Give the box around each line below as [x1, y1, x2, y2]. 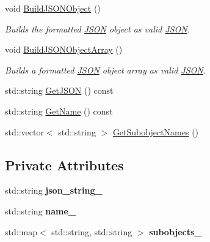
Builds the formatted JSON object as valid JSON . [5, 22, 190, 35]
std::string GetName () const [5, 104, 113, 117]
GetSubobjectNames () [112, 125, 199, 138]
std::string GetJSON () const [5, 84, 114, 97]
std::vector [5, 125, 44, 138]
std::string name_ [5, 204, 76, 217]
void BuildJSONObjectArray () [5, 43, 123, 56]
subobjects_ [149, 225, 202, 238]
